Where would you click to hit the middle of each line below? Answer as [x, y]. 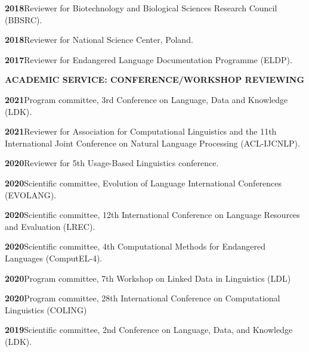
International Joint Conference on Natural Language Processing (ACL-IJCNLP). [152, 143]
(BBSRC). [24, 19]
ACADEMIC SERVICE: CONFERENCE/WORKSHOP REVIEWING [155, 80]
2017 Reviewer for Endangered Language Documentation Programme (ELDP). [149, 59]
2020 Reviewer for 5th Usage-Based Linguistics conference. [112, 163]
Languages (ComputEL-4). [54, 258]
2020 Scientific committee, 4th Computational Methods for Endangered [135, 246]
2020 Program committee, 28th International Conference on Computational [143, 298]
